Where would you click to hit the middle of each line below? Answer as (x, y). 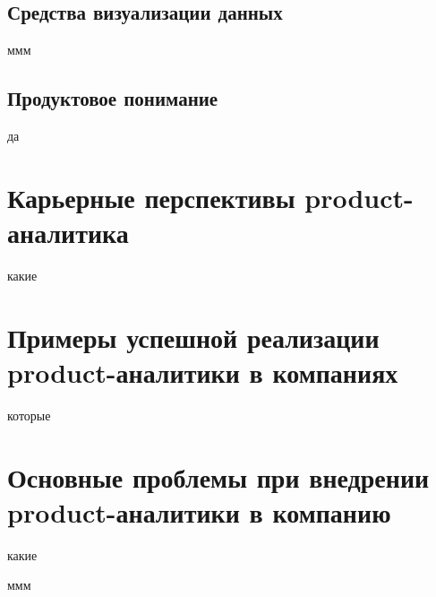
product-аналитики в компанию (199, 511)
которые (29, 415)
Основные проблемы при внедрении (218, 476)
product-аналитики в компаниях (203, 372)
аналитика (68, 232)
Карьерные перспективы (151, 197)
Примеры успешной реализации (193, 337)
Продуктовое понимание (113, 98)
